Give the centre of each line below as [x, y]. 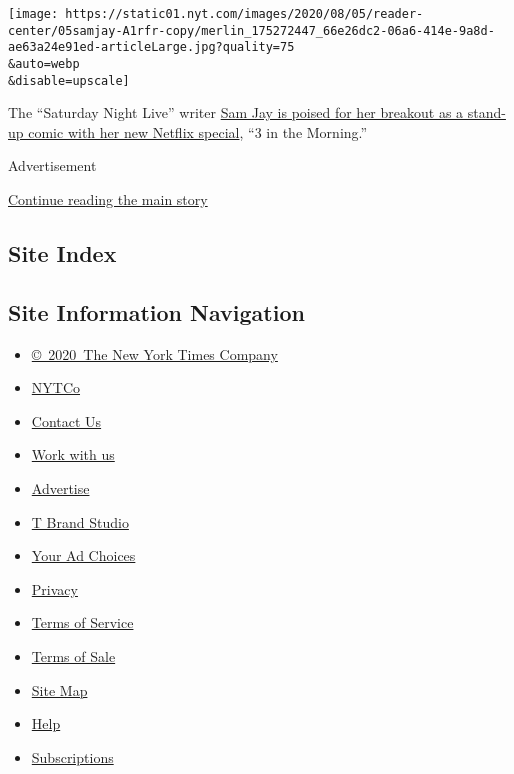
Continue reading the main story [108, 199]
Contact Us [66, 420]
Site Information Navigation [156, 311]
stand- [486, 112]
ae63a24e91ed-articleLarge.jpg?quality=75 [151, 47]
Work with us [73, 454]
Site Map [59, 689]
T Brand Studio [80, 521]
